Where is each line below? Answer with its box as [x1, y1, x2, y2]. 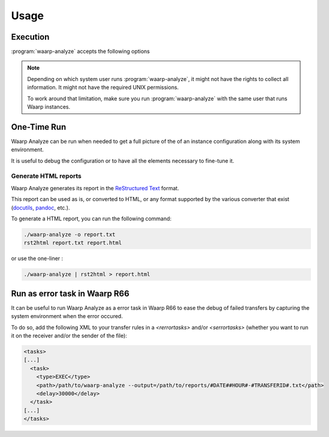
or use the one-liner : [11, 255, 64, 262]
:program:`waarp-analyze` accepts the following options [11, 48, 150, 55]
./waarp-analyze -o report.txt [23, 231, 116, 238]
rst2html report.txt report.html [23, 240, 122, 246]
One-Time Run [11, 122, 67, 132]
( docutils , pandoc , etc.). [11, 204, 70, 211]
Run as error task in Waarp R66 [11, 288, 130, 298]
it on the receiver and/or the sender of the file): [11, 332, 127, 339]
